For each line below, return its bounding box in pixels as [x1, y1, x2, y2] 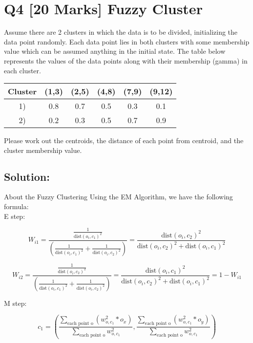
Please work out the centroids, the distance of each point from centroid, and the [4, 135, 244, 146]
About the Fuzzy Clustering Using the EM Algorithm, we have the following [4, 192, 233, 202]
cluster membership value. [4, 145, 82, 155]
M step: [4, 298, 27, 308]
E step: [4, 211, 25, 221]
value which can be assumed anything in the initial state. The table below [4, 46, 226, 56]
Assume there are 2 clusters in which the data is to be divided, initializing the [4, 27, 238, 37]
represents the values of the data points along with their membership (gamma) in [4, 55, 248, 65]
